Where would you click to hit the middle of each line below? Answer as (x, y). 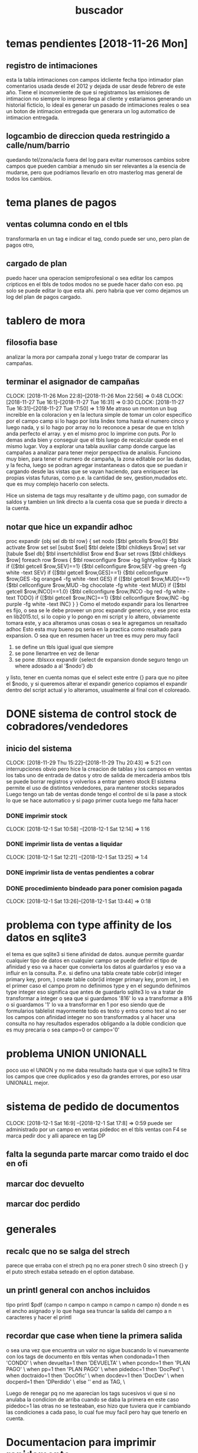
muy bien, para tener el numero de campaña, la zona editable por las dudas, (99, 459)
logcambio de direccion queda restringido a (88, 136)
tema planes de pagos (61, 203)
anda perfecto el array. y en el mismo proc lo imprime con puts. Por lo (91, 434)
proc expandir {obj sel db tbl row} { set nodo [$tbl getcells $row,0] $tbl (92, 541)
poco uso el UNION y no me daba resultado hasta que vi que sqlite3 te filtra (98, 1070)
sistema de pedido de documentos (93, 1107)
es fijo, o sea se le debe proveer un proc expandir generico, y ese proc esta (98, 611)
